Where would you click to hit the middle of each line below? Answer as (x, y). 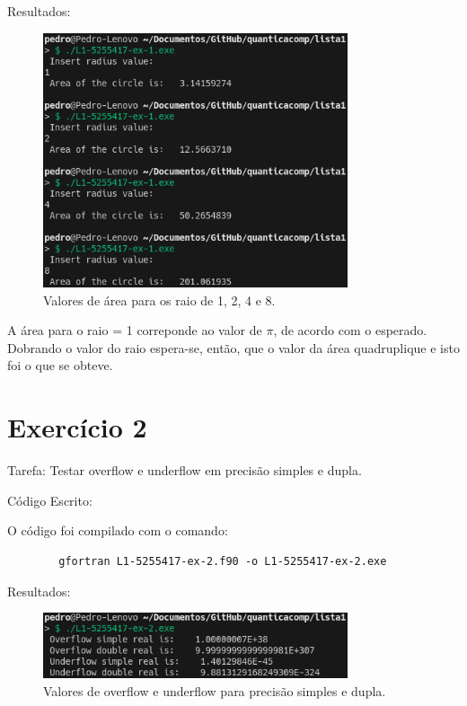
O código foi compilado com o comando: (118, 530)
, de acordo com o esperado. (350, 330)
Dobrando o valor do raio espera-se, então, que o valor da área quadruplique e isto (233, 347)
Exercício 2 (77, 427)
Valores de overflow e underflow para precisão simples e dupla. (215, 690)
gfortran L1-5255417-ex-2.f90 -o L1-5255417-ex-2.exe (223, 561)
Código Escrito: (50, 500)
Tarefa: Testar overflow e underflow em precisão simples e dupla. (185, 470)
